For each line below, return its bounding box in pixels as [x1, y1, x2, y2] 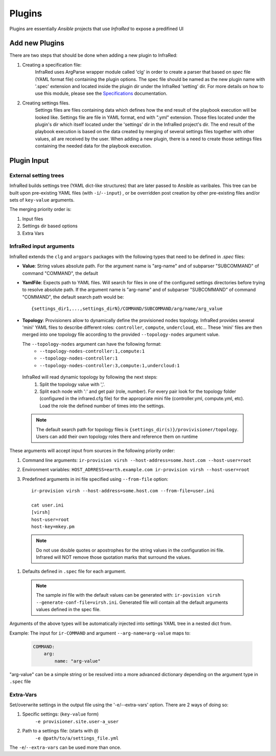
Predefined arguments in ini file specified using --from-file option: [22, 476, 169, 482]
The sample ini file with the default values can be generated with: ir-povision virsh [36, 592, 221, 598]
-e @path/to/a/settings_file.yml [35, 735, 119, 741]
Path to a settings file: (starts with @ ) [22, 728, 99, 734]
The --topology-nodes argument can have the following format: [22, 341, 162, 347]
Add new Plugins [9, 39, 64, 48]
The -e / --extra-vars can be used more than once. [9, 744, 122, 750]
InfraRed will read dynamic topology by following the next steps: [22, 374, 158, 380]
